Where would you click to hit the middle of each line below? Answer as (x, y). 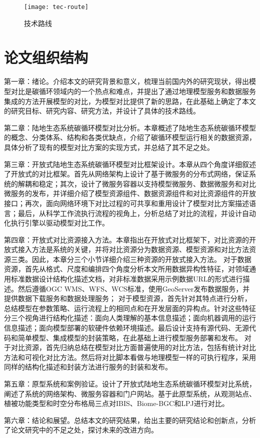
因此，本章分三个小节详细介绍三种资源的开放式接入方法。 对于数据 (141, 259)
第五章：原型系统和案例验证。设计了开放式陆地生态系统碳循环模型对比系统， (130, 383)
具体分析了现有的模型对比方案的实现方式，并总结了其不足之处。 (109, 147)
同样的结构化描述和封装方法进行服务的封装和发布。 (88, 367)
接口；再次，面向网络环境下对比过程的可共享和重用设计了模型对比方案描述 (126, 203)
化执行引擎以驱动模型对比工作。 (56, 223)
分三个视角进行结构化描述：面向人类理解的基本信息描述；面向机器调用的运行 (130, 318)
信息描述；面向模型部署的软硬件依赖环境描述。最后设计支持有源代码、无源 (126, 328)
